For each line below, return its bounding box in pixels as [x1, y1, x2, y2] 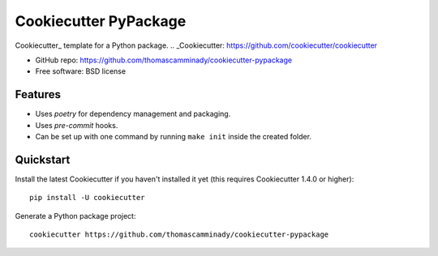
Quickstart [15, 152, 71, 166]
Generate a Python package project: [15, 211, 136, 220]
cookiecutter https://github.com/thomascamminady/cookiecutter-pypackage [29, 230, 329, 239]
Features [15, 87, 61, 101]
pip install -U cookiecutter [29, 193, 145, 203]
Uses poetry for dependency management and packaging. [35, 109, 231, 119]
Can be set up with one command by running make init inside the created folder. [35, 132, 312, 142]
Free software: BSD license [35, 66, 126, 76]
